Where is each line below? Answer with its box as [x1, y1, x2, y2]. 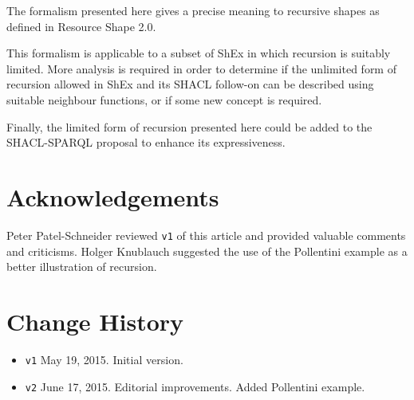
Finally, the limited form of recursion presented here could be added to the [6, 118, 373, 135]
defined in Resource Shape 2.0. [6, 18, 156, 34]
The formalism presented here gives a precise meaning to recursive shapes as [6, 2, 380, 18]
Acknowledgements [6, 180, 219, 213]
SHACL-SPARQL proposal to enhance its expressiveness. [6, 134, 286, 151]
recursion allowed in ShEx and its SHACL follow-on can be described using [6, 76, 374, 92]
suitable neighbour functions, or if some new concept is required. [6, 91, 322, 108]
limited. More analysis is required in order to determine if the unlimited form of [6, 60, 396, 76]
